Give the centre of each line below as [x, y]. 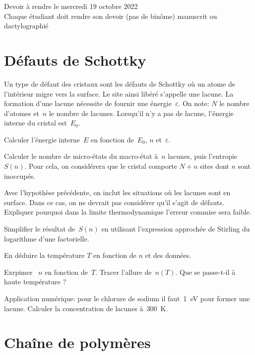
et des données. [168, 255]
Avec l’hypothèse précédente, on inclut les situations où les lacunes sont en [117, 192]
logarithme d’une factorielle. [47, 238]
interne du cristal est [35, 123]
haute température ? [35, 282]
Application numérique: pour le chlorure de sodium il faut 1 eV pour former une [127, 298]
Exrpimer [18, 272]
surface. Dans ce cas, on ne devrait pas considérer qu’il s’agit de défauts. [114, 202]
